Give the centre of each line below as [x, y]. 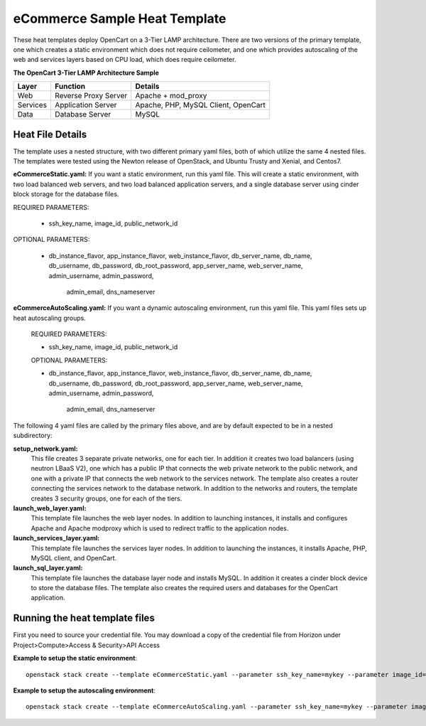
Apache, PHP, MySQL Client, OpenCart [200, 105]
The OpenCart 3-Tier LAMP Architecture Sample [86, 73]
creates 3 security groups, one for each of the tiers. [106, 498]
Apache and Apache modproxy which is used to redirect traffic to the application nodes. [160, 528]
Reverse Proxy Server [91, 96]
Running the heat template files [84, 618]
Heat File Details [50, 134]
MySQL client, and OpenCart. [74, 557]
